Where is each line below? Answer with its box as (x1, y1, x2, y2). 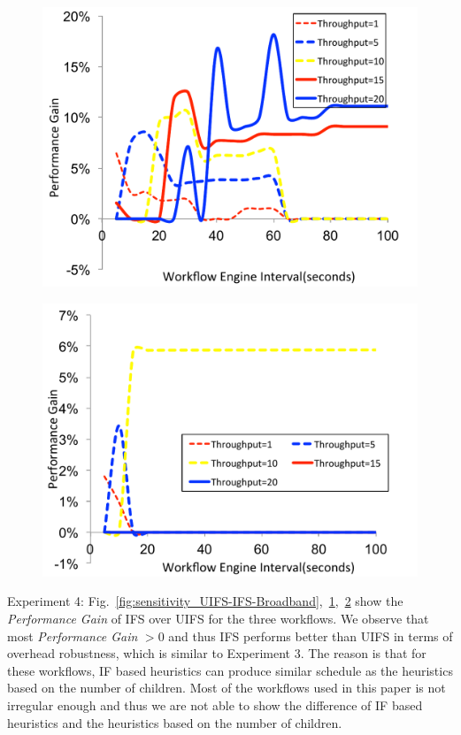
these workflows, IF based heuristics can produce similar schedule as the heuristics (7, 661, 453, 679)
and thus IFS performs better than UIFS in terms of (168, 626, 453, 645)
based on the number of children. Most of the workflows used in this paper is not (7, 678, 446, 697)
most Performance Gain (7, 626, 138, 645)
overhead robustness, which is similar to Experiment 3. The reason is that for (7, 644, 426, 662)
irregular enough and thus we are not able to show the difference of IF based (7, 695, 423, 714)
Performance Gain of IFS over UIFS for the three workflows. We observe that (7, 609, 429, 628)
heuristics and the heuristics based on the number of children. (7, 713, 342, 731)
